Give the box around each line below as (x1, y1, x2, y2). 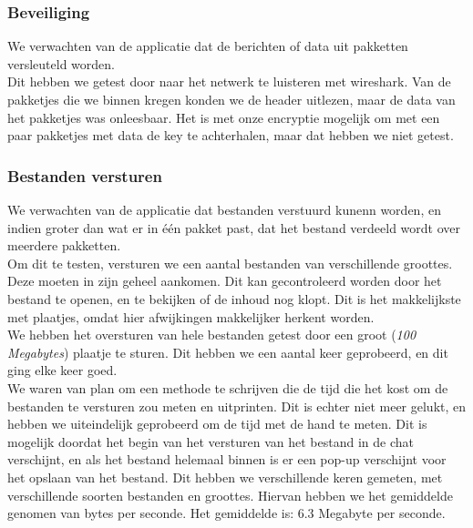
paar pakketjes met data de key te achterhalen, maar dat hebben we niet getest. (7, 126, 454, 145)
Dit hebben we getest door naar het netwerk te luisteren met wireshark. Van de (7, 72, 451, 91)
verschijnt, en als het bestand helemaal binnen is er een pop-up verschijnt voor (7, 450, 447, 469)
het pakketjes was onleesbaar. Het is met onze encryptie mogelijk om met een (7, 107, 440, 127)
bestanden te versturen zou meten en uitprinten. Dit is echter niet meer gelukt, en (7, 396, 467, 415)
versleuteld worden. (7, 54, 115, 73)
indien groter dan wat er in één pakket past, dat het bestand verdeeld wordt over (7, 218, 460, 237)
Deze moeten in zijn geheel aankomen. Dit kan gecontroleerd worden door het (7, 271, 442, 290)
